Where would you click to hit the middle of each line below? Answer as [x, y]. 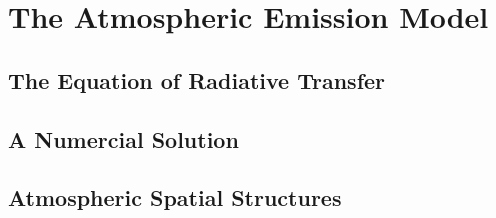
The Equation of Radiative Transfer [197, 79]
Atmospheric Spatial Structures [175, 197]
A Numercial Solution [123, 138]
